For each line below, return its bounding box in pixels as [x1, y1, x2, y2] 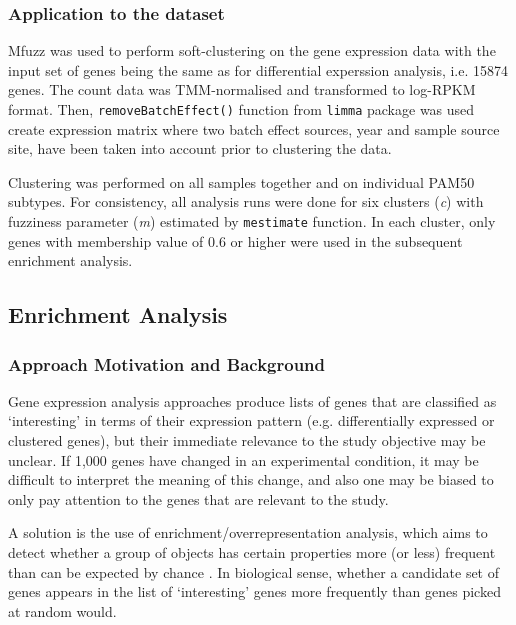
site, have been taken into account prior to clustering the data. [8, 138, 392, 159]
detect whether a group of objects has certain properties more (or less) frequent [8, 542, 496, 563]
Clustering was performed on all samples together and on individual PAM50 [8, 171, 475, 192]
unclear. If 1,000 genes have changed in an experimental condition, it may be [8, 449, 479, 470]
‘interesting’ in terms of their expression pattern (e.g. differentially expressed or [8, 410, 495, 431]
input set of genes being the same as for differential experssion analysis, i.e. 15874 [8, 59, 509, 80]
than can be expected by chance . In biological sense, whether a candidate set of [8, 561, 500, 582]
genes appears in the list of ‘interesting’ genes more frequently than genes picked [8, 581, 501, 602]
